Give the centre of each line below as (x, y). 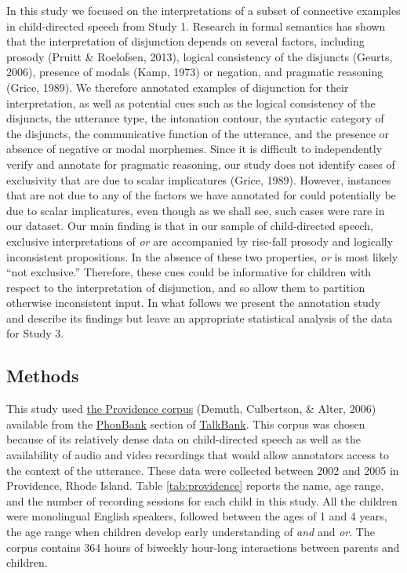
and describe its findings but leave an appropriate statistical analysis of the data (200, 318)
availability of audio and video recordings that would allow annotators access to (198, 455)
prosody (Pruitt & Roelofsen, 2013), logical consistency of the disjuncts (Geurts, (200, 56)
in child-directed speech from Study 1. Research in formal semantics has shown (196, 26)
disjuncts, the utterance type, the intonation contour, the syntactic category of (195, 118)
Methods (43, 376)
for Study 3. (35, 333)
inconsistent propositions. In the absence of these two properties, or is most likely (202, 256)
